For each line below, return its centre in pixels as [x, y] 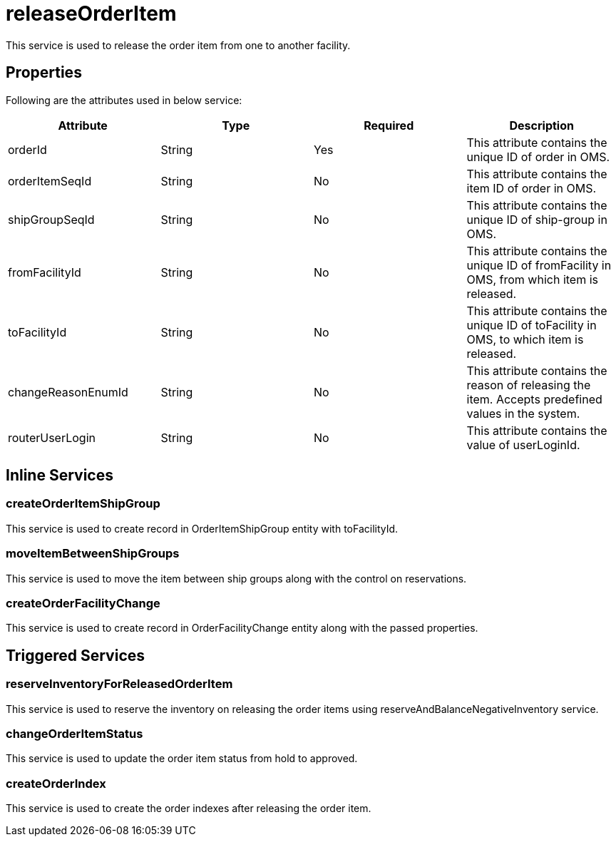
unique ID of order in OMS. [538, 156]
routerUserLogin [52, 437]
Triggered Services [76, 655]
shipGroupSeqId [51, 219]
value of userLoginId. [523, 445]
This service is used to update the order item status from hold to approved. [182, 759]
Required [389, 125]
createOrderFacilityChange [83, 603]
